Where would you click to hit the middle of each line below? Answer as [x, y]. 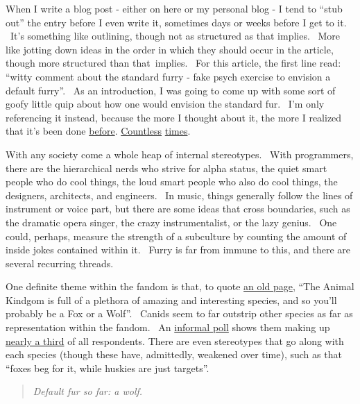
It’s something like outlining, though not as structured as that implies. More [175, 36]
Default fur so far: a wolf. [88, 391]
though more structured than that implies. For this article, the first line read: [173, 63]
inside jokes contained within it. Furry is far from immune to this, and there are [178, 250]
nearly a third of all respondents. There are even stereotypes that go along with [175, 340]
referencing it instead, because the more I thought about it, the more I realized [174, 117]
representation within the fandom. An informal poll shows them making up [168, 327]
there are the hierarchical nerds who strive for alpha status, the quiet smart [166, 168]
